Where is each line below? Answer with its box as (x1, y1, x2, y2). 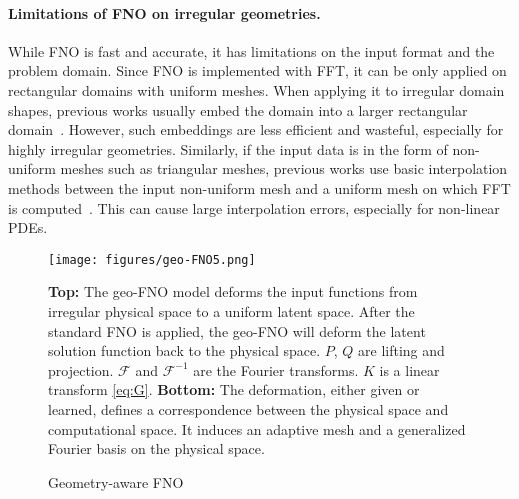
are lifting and (358, 340, 445, 361)
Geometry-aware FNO (48, 471, 184, 492)
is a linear (379, 359, 440, 380)
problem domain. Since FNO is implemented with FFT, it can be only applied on (8, 60, 507, 81)
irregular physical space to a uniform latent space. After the (48, 300, 415, 321)
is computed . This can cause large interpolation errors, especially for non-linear (8, 197, 500, 218)
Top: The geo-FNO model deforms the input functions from (48, 281, 418, 302)
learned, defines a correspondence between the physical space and (48, 398, 449, 419)
